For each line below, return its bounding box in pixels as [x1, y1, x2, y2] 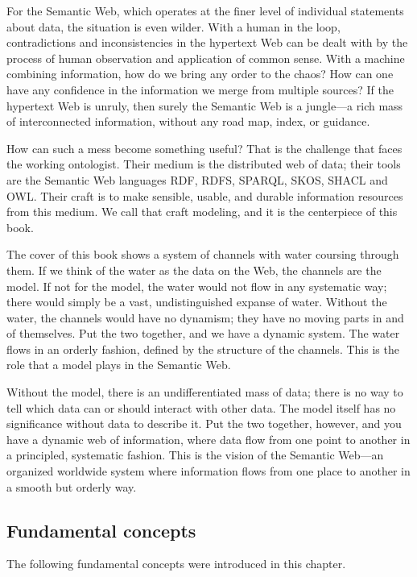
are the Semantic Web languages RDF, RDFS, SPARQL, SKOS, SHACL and [6, 171, 388, 188]
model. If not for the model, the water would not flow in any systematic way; [6, 277, 387, 294]
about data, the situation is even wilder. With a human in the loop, [6, 18, 341, 35]
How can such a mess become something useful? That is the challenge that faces [6, 139, 403, 156]
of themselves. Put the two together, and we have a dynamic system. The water [6, 325, 400, 342]
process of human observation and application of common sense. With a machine [6, 49, 405, 66]
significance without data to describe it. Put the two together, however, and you [6, 415, 402, 432]
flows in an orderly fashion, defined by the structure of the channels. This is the [6, 340, 399, 357]
